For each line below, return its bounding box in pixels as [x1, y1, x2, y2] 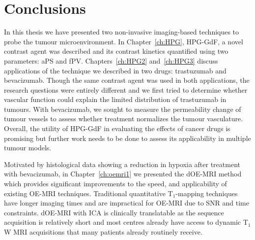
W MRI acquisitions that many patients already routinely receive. [4, 227, 202, 237]
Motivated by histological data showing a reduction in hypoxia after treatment [4, 159, 240, 169]
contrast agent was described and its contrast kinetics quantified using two [4, 46, 228, 56]
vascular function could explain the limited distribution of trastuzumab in [4, 94, 227, 104]
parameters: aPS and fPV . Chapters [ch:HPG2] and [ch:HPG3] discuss [4, 55, 218, 66]
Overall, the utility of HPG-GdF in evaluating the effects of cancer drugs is [4, 123, 230, 134]
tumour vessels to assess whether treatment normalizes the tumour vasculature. [4, 113, 243, 124]
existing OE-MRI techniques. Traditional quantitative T [4, 188, 173, 198]
